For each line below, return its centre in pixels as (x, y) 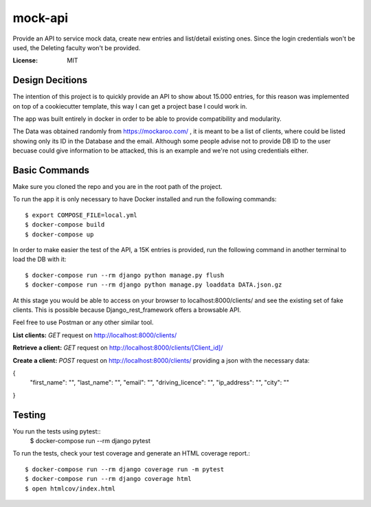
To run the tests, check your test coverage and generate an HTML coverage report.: (132, 453)
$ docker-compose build (65, 225)
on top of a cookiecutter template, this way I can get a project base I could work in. (130, 106)
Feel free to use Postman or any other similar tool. (83, 322)
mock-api (41, 18)
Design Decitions (50, 80)
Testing (29, 415)
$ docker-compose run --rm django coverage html (108, 479)
